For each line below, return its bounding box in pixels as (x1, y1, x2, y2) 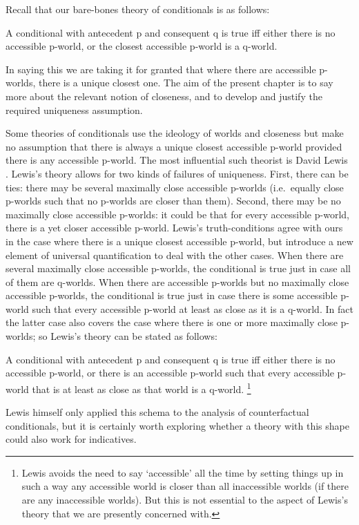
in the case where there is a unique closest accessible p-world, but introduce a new (6, 233, 353, 248)
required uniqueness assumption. (6, 102, 143, 117)
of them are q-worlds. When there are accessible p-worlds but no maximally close (6, 274, 349, 289)
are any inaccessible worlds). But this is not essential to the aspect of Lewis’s (21, 493, 348, 507)
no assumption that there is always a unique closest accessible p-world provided (6, 139, 342, 153)
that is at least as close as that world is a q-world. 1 (32, 379, 251, 396)
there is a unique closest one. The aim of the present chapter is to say (38, 75, 333, 90)
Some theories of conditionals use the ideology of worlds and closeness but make (6, 126, 344, 140)
